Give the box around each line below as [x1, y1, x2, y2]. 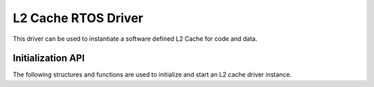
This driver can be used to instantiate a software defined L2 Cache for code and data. [12, 35, 258, 43]
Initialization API [12, 52, 85, 64]
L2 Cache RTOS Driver [12, 10, 143, 26]
